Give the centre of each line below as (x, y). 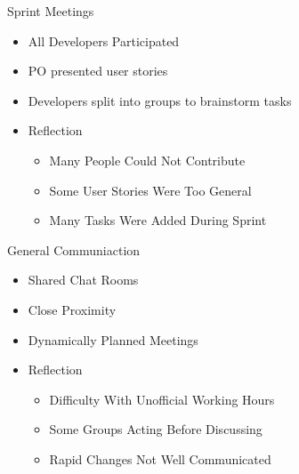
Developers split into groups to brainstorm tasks (160, 100)
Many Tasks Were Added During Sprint (158, 220)
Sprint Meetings (51, 11)
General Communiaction (74, 249)
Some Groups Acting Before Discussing (156, 429)
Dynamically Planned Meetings (113, 339)
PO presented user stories (98, 71)
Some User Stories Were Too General (150, 190)
